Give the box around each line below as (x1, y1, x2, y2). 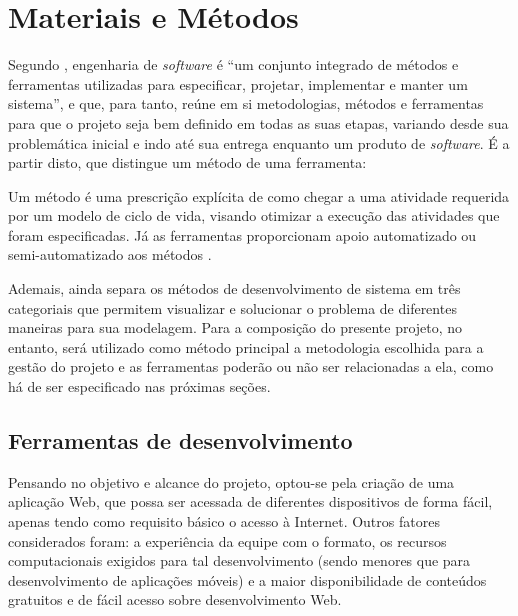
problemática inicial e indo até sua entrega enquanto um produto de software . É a (8, 132, 510, 153)
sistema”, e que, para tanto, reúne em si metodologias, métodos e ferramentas (8, 93, 484, 114)
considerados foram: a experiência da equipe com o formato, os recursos (8, 530, 447, 551)
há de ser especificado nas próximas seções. (8, 376, 271, 397)
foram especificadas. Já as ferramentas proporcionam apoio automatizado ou (8, 224, 477, 245)
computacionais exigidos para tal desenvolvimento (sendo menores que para (8, 550, 471, 571)
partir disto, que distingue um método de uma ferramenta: (8, 152, 367, 173)
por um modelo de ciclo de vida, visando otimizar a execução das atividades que (8, 205, 500, 226)
